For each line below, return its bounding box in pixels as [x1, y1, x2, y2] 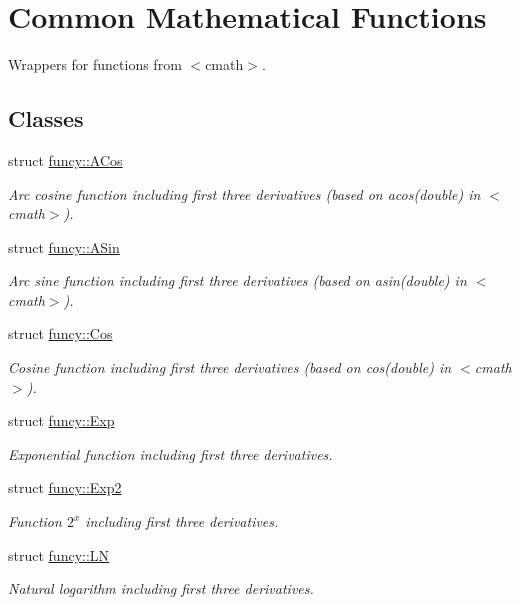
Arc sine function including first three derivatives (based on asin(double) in [8, 270, 467, 291]
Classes [8, 103, 84, 134]
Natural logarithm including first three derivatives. [8, 578, 314, 599]
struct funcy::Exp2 [8, 477, 122, 498]
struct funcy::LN [8, 544, 110, 565]
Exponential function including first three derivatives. [8, 443, 333, 464]
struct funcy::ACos [8, 149, 123, 170]
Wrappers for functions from [8, 54, 182, 75]
